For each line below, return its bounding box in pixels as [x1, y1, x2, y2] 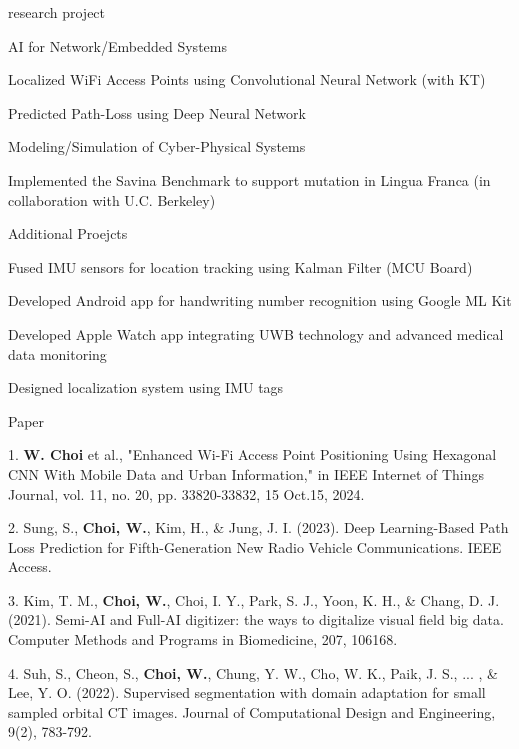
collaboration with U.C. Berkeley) [8, 189, 216, 210]
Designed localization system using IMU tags [8, 377, 284, 398]
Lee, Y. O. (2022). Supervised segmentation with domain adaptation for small [8, 682, 486, 703]
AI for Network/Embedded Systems [8, 35, 227, 56]
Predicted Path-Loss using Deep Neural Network [8, 102, 306, 123]
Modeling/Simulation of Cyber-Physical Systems [8, 136, 306, 157]
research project [8, 2, 106, 22]
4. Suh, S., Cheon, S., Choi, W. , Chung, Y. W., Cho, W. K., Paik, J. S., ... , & [8, 662, 498, 683]
